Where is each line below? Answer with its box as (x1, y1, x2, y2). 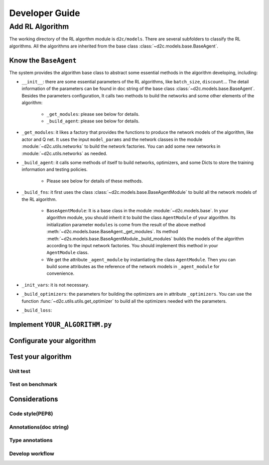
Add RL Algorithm (9, 22, 69, 31)
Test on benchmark (9, 381, 57, 388)
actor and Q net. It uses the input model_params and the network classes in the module (21, 136, 203, 142)
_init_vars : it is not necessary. (21, 282, 90, 288)
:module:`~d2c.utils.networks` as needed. (21, 150, 108, 156)
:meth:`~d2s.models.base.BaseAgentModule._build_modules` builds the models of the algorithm (46, 235, 244, 242)
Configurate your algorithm (9, 336, 96, 345)
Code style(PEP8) (9, 410, 53, 417)
